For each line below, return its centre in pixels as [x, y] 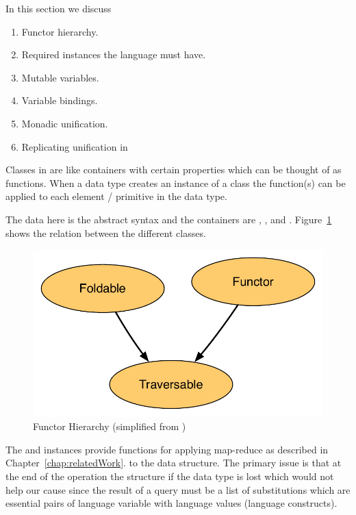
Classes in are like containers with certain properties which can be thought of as [174, 169]
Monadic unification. [65, 123]
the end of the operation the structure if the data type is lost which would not [170, 476]
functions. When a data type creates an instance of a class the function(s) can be [176, 183]
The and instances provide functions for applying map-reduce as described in [167, 449]
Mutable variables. [60, 77]
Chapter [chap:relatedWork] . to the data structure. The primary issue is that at [174, 463]
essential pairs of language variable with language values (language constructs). [171, 503]
